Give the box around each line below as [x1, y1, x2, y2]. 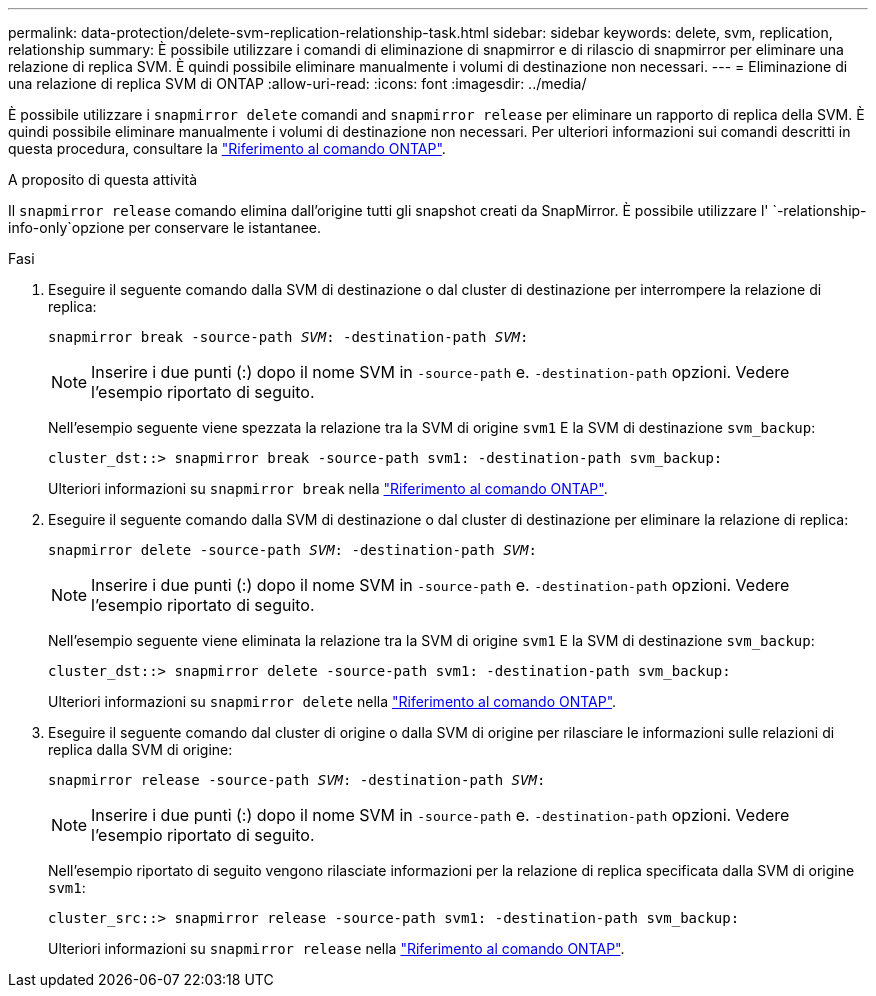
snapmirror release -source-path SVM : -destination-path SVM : [48, 772, 546, 788]
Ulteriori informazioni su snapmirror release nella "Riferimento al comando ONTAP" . [48, 940, 625, 957]
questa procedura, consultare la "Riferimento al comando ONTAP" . [8, 140, 446, 157]
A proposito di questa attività [8, 171, 198, 188]
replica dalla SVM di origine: [48, 741, 233, 758]
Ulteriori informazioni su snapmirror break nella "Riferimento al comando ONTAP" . [48, 480, 608, 497]
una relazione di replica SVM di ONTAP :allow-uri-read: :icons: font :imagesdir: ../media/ [8, 75, 587, 92]
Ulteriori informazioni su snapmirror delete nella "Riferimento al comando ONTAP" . [48, 693, 617, 710]
